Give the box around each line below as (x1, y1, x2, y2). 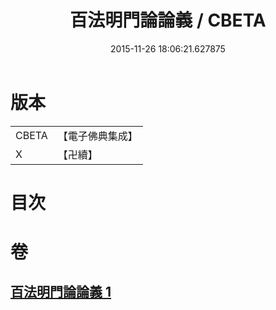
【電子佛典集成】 (57, 129, 138, 143)
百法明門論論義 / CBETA (69, 9, 267, 32)
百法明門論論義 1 (10, 284, 112, 301)
